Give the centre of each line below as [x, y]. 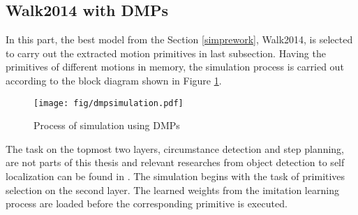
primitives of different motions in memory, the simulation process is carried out [175, 67]
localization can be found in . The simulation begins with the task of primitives [176, 176]
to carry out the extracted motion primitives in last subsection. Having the [166, 53]
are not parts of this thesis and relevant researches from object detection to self [175, 162]
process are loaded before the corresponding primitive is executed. [147, 203]
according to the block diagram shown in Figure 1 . [114, 80]
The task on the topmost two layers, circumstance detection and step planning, [175, 148]
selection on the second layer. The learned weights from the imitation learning [172, 190]
